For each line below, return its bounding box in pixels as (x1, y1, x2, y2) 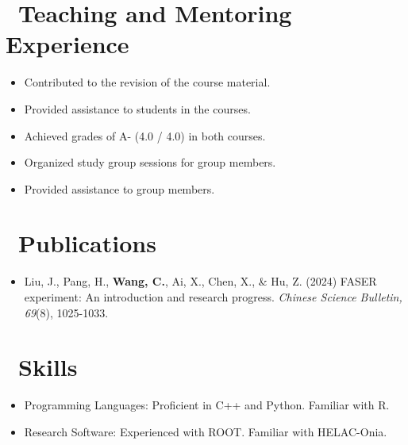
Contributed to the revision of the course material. (24, 74, 271, 90)
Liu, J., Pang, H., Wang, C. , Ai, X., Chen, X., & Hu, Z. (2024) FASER (24, 273, 377, 290)
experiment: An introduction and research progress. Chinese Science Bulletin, (24, 289, 402, 305)
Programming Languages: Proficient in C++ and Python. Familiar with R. (24, 397, 390, 413)
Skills (18, 351, 78, 383)
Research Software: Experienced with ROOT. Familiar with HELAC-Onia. (24, 423, 387, 439)
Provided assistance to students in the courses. (24, 100, 251, 117)
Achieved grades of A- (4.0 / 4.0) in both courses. (24, 127, 266, 144)
